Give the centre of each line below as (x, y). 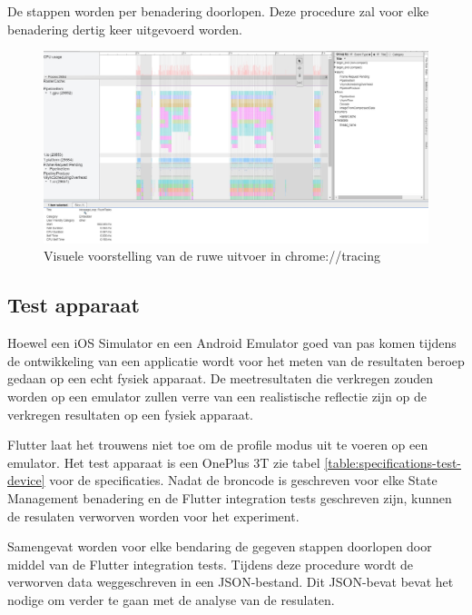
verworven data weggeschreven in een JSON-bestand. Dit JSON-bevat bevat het (231, 582)
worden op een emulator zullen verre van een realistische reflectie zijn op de (217, 396)
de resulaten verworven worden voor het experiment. (153, 516)
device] (26, 480)
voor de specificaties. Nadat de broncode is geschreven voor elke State (243, 480)
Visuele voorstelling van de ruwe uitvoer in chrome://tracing (212, 256)
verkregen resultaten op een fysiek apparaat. (130, 414)
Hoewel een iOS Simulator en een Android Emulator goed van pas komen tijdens (232, 343)
